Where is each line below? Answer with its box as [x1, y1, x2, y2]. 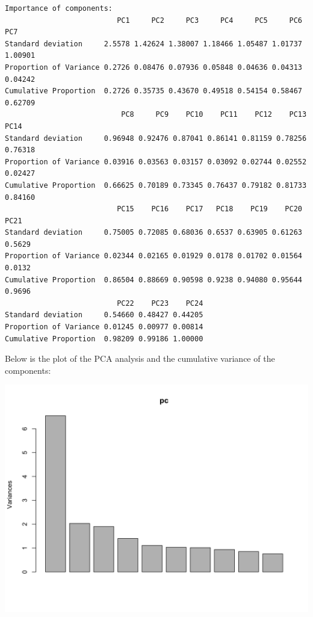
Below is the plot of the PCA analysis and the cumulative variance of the [5, 352, 275, 365]
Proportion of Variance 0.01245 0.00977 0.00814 [5, 323, 203, 332]
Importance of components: [5, 4, 113, 13]
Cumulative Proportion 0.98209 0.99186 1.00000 [5, 334, 203, 343]
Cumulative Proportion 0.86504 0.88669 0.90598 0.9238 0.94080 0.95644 [5, 275, 302, 284]
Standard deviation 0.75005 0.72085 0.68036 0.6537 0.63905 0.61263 [5, 228, 302, 237]
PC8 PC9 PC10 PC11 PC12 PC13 [121, 110, 307, 119]
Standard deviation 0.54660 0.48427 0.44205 [5, 311, 203, 320]
